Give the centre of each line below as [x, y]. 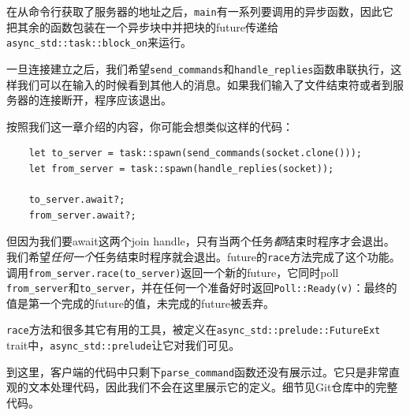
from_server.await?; [82, 215]
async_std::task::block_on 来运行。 [99, 42]
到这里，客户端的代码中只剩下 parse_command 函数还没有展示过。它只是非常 [198, 371]
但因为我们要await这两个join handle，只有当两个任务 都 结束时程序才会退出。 [201, 241]
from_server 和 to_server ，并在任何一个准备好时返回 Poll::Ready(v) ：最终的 [202, 288]
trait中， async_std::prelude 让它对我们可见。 [123, 345]
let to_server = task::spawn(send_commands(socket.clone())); [196, 153]
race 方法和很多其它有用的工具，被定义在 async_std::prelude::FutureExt [194, 329]
